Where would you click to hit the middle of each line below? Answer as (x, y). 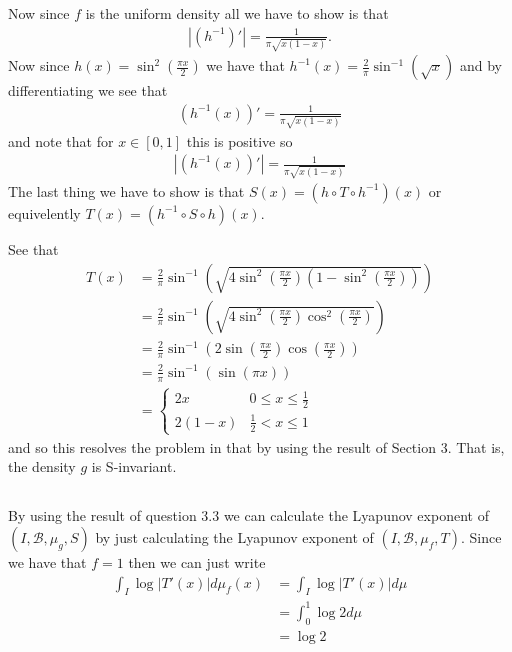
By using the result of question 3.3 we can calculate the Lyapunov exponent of (248, 515)
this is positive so (239, 140)
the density (42, 466)
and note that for (61, 140)
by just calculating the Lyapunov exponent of (234, 537)
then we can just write (197, 562)
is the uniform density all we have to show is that (237, 13)
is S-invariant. (134, 466)
